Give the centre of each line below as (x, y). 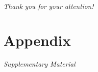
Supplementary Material (39, 63)
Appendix (37, 40)
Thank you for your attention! (49, 6)
